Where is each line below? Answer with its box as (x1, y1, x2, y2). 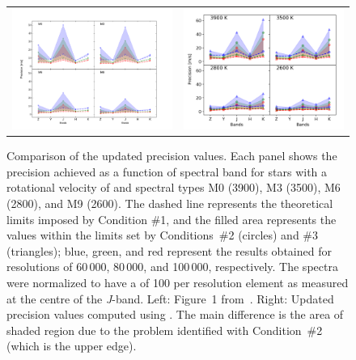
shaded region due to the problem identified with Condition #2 (6, 321, 323, 338)
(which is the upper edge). (6, 337, 137, 354)
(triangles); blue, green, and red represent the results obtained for (6, 242, 332, 259)
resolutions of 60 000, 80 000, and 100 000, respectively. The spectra (6, 258, 338, 275)
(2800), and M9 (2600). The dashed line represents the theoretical (6, 194, 333, 211)
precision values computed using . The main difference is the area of (6, 306, 344, 323)
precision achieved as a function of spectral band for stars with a (6, 163, 328, 180)
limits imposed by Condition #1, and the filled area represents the (6, 210, 337, 227)
